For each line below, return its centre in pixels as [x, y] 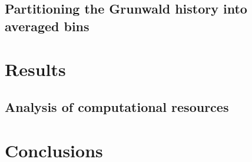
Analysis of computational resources [117, 106]
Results [35, 69]
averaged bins [47, 26]
